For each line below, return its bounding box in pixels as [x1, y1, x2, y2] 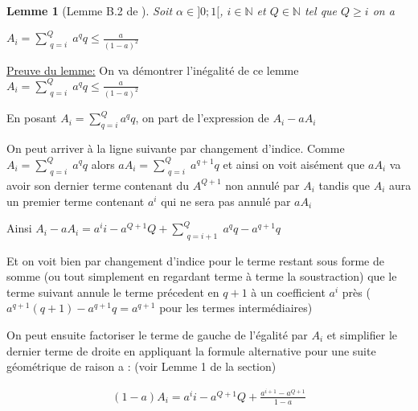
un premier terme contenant [6, 192, 145, 209]
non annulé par [225, 176, 300, 193]
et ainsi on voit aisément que [223, 155, 365, 172]
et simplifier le [326, 327, 398, 343]
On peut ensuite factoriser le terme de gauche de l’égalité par [6, 327, 308, 343]
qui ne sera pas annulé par [161, 192, 291, 209]
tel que [304, 2, 338, 18]
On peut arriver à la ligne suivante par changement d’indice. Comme [6, 139, 345, 156]
